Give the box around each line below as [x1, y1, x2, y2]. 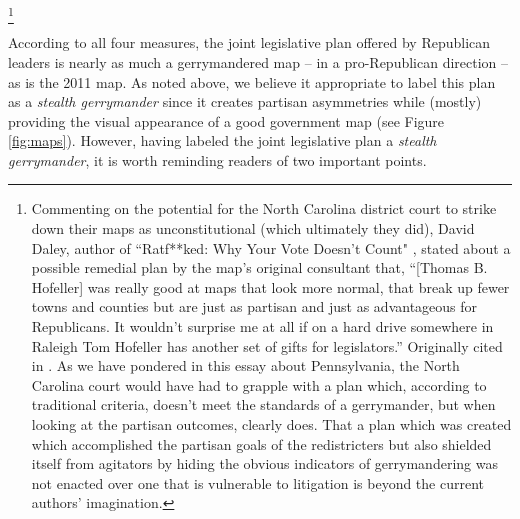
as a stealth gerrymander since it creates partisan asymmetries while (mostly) [8, 91, 482, 112]
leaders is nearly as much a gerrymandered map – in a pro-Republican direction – [8, 51, 509, 72]
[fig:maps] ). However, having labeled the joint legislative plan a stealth [8, 130, 437, 151]
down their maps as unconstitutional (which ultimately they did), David [31, 218, 475, 239]
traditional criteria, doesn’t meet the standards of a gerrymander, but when [31, 394, 496, 415]
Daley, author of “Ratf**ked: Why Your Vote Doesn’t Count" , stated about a [31, 237, 511, 258]
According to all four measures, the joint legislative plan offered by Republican [8, 32, 491, 53]
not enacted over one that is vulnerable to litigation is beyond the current [31, 472, 485, 493]
